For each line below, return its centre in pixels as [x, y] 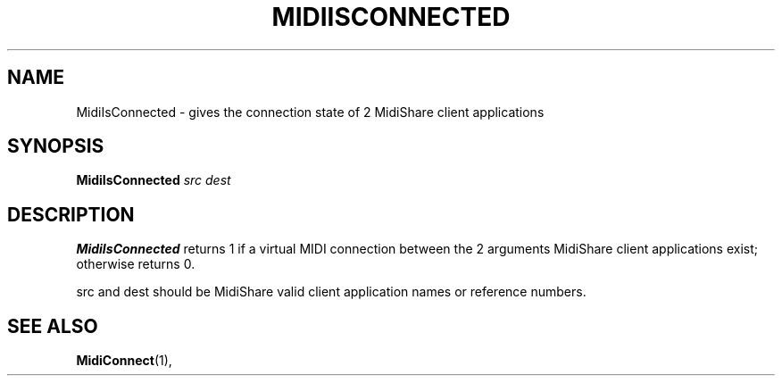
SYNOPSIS [56, 146]
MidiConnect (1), [124, 361]
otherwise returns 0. [136, 264]
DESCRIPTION [71, 214]
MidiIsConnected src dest [154, 180]
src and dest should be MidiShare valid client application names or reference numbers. [331, 292]
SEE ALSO [53, 326]
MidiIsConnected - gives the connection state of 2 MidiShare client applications [310, 112]
